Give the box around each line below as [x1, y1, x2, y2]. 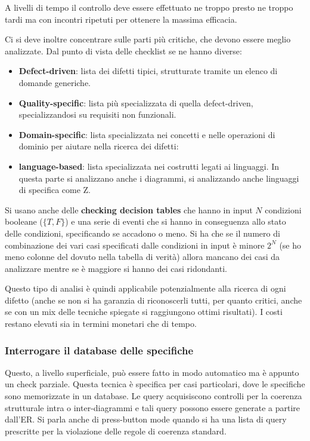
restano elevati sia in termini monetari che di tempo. [5, 317, 197, 330]
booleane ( [5, 215, 43, 228]
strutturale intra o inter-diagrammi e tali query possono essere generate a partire [5, 401, 300, 414]
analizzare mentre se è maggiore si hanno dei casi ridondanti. [5, 262, 227, 274]
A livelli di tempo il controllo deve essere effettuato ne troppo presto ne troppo [5, 1, 293, 13]
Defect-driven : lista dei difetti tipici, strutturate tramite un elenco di [18, 65, 278, 77]
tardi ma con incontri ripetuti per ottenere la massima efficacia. [5, 13, 237, 25]
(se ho [279, 238, 302, 251]
